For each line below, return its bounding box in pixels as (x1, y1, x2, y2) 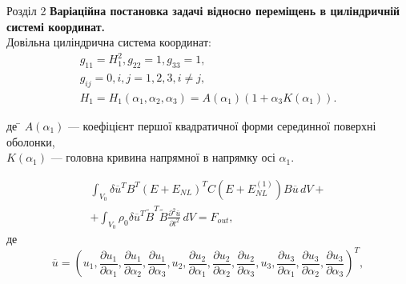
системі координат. (6, 18, 106, 34)
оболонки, (6, 133, 55, 150)
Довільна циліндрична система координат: (6, 34, 211, 50)
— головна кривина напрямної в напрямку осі (50, 149, 275, 166)
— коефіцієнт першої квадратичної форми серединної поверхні (67, 117, 376, 134)
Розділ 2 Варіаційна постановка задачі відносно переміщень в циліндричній (6, 2, 400, 18)
